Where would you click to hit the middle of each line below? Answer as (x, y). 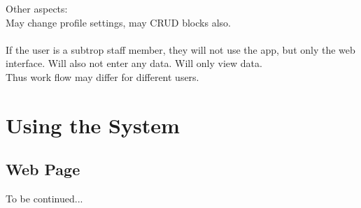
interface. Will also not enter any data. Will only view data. (134, 63)
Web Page (43, 169)
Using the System (93, 125)
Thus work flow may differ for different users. (102, 76)
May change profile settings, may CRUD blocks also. (118, 22)
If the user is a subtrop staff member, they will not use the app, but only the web (180, 49)
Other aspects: (37, 8)
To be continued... (44, 199)
